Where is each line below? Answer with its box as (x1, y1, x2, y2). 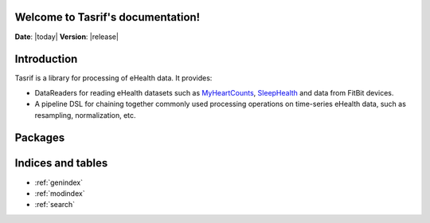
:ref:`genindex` (34, 178, 84, 187)
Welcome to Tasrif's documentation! (14, 10, 201, 24)
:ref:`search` (34, 200, 76, 209)
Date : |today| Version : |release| (14, 32, 119, 41)
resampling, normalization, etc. (34, 110, 136, 119)
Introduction (14, 53, 78, 66)
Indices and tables (14, 156, 108, 170)
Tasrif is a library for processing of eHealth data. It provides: (14, 73, 213, 83)
